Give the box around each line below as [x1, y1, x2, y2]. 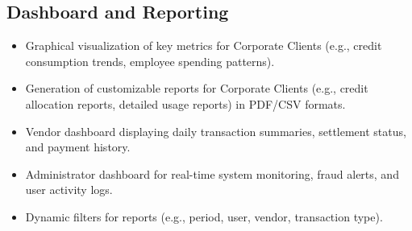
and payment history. [25, 138, 131, 155]
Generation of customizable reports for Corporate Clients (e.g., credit [25, 80, 368, 97]
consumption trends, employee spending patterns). [25, 52, 275, 69]
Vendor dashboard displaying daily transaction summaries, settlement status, [25, 122, 406, 139]
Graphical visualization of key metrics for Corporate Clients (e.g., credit [25, 37, 382, 54]
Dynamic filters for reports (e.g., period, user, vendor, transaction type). [25, 208, 383, 225]
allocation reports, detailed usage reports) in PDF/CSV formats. [25, 95, 346, 112]
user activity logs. [25, 181, 113, 198]
